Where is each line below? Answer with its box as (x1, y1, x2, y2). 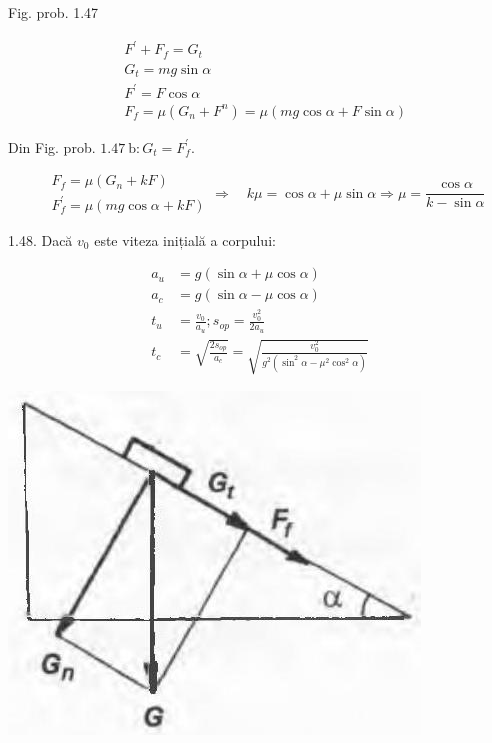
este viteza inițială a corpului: (94, 229, 276, 250)
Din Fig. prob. (8, 136, 96, 157)
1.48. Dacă (8, 229, 73, 250)
